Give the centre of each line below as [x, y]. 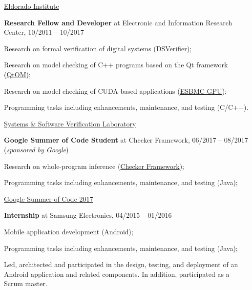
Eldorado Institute [31, 6]
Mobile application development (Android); [69, 231]
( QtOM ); [17, 74]
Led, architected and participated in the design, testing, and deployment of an [121, 264]
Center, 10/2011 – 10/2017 [44, 32]
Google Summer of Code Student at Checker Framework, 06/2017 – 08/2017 [126, 140]
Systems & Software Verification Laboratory [70, 123]
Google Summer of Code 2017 [49, 198]
